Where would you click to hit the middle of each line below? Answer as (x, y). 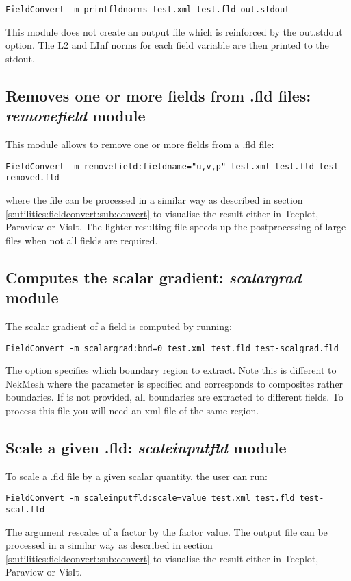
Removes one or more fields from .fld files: (158, 95)
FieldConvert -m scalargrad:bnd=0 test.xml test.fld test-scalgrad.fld (172, 348)
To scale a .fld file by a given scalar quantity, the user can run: (137, 476)
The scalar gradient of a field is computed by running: (119, 325)
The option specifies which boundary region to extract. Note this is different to (171, 370)
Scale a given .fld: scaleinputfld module (146, 447)
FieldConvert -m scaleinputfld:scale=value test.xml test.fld (150, 498)
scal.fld (25, 509)
